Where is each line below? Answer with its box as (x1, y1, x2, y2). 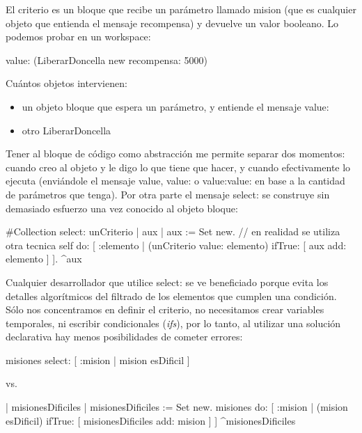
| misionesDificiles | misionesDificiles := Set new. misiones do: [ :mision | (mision (6, 400, 348, 414)
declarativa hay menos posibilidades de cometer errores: (6, 329, 243, 344)
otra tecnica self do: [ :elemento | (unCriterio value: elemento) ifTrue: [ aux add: (6, 237, 347, 252)
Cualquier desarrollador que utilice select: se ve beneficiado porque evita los (6, 274, 329, 289)
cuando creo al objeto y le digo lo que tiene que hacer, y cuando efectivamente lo (6, 159, 351, 174)
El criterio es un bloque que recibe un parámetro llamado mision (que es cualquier (6, 2, 356, 16)
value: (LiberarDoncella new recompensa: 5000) (6, 52, 207, 67)
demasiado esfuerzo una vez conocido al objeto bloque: (6, 200, 238, 215)
